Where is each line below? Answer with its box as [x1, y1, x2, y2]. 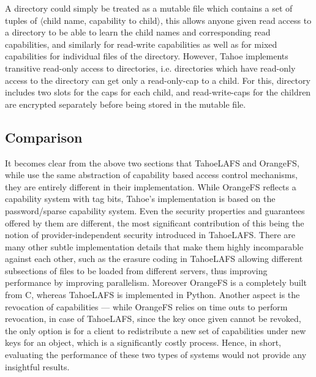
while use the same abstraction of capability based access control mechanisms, [5, 168, 298, 181]
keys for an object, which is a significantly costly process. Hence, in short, [5, 336, 281, 349]
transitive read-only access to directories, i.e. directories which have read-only [5, 61, 296, 74]
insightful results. [5, 360, 70, 373]
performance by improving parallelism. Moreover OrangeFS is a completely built [5, 276, 307, 289]
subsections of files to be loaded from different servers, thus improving [5, 264, 268, 277]
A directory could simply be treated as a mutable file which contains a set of [5, 2, 293, 14]
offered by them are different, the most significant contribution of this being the [5, 216, 304, 229]
